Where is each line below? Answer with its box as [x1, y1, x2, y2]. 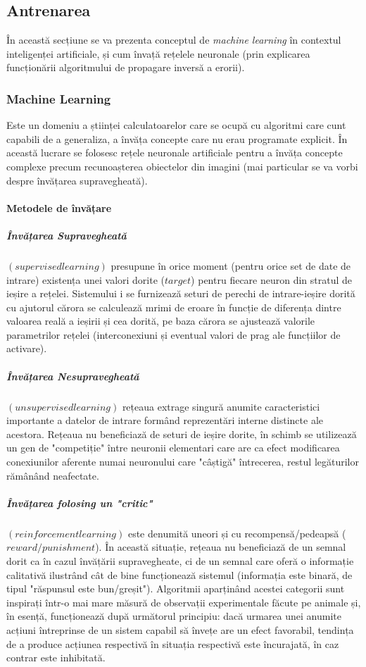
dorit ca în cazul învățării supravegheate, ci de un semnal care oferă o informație [6, 553, 354, 568]
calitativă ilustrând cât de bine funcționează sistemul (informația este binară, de [6, 567, 353, 582]
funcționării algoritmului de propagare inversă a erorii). [6, 60, 245, 75]
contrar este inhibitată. [6, 650, 106, 665]
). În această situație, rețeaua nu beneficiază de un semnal [95, 540, 346, 554]
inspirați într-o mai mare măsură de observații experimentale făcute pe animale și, [6, 594, 361, 609]
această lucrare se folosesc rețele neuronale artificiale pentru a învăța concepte [6, 145, 343, 160]
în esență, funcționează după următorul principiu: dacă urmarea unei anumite [6, 609, 341, 623]
